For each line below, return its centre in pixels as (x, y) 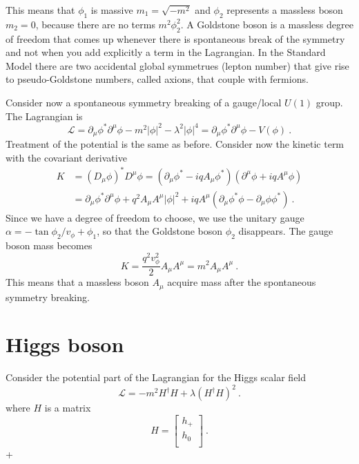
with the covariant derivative (66, 157)
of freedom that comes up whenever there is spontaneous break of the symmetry (175, 38)
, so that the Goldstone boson (160, 231)
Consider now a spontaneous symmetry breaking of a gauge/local (144, 102)
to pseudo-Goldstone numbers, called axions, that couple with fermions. (157, 79)
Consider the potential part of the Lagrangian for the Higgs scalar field (156, 377)
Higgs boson (65, 344)
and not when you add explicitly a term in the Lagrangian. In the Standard (166, 52)
